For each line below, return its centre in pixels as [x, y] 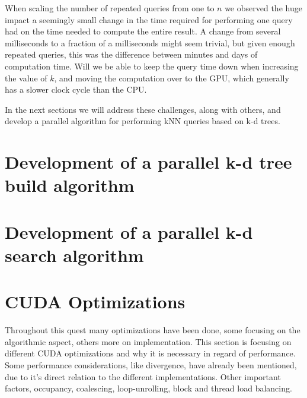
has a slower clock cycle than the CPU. [76, 89]
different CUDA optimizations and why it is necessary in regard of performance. [150, 353]
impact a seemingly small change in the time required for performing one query [149, 19]
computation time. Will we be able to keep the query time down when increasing [152, 66]
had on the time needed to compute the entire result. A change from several [143, 31]
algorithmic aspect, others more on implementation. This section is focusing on [148, 341]
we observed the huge [263, 8]
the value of [26, 78]
